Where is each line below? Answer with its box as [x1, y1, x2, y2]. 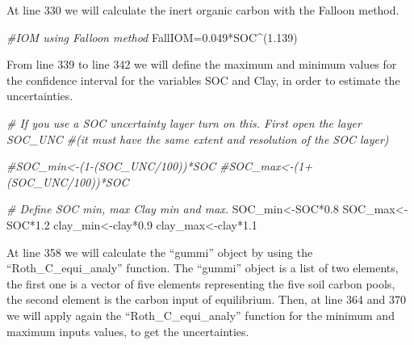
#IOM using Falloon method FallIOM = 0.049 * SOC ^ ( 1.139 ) [6, 28, 298, 45]
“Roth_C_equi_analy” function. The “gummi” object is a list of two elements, [6, 259, 399, 276]
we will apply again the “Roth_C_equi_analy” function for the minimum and [6, 306, 395, 323]
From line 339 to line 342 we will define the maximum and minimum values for [6, 56, 397, 73]
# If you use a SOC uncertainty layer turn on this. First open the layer [6, 114, 362, 131]
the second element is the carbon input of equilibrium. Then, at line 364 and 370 [6, 291, 406, 308]
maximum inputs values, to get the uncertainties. [6, 322, 249, 339]
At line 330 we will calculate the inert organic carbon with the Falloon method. [6, 2, 399, 18]
